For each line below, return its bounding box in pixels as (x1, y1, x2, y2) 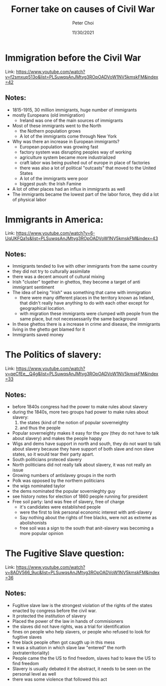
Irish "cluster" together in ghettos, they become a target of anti (12, 279, 141, 285)
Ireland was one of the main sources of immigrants (19, 117, 124, 123)
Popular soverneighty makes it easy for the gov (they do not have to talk (12, 430, 160, 436)
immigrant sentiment (12, 284, 54, 290)
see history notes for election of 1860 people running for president (12, 493, 148, 499)
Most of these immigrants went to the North (12, 123, 102, 129)
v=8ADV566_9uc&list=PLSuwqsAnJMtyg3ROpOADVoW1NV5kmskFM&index (5, 569, 160, 575)
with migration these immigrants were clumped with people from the (19, 310, 159, 316)
